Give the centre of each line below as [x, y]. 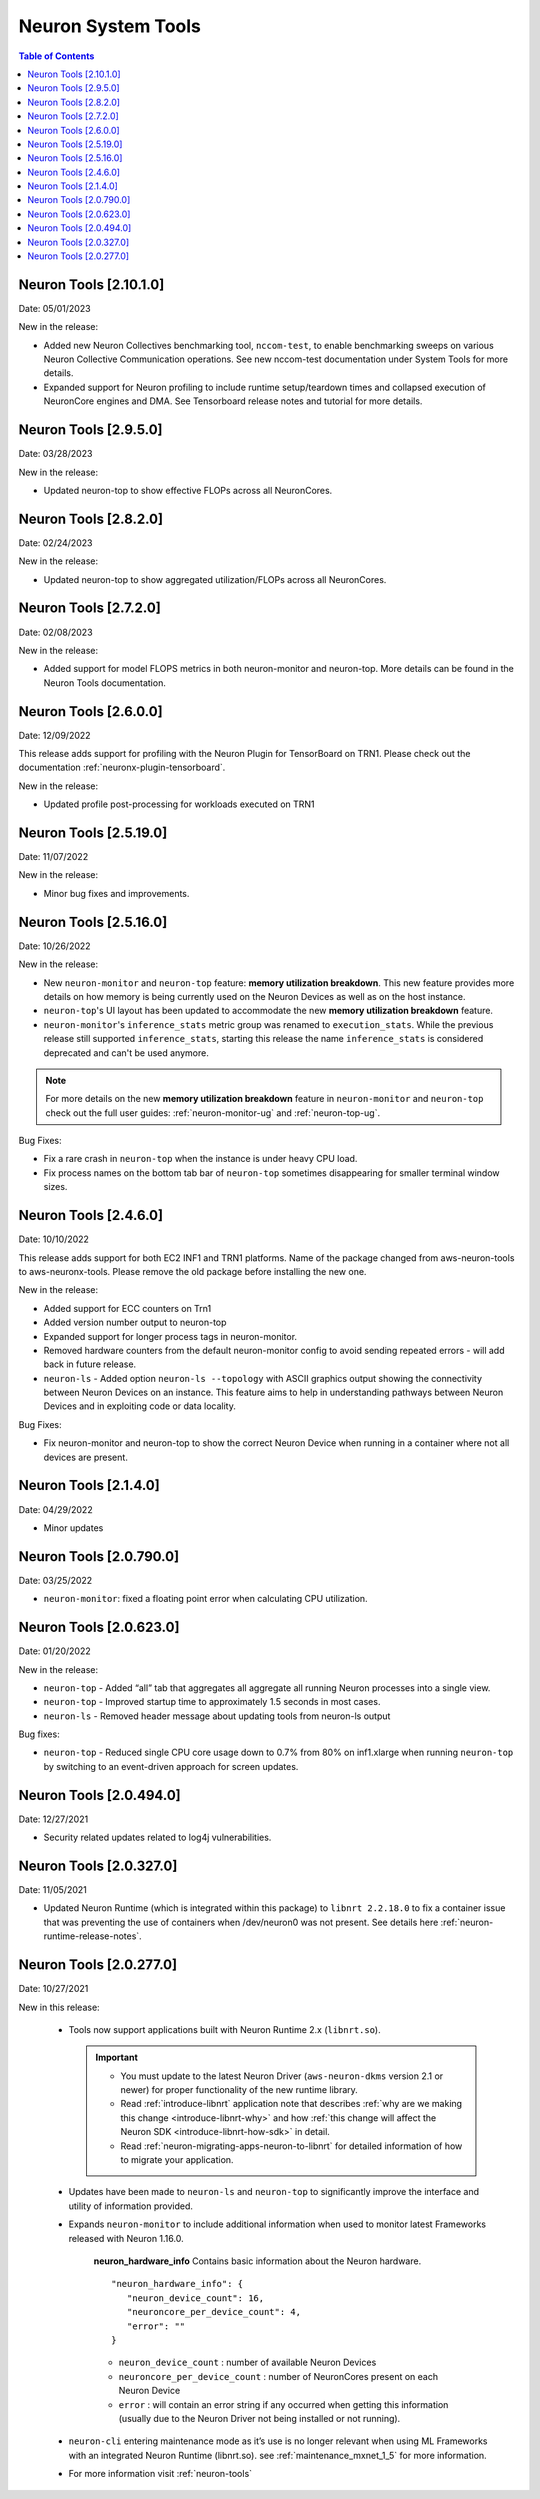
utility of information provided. [131, 2206]
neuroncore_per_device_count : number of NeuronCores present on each [278, 2376]
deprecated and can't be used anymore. [126, 1052]
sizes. [55, 1187]
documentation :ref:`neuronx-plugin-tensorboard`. [122, 767]
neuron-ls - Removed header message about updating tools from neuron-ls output [217, 1716]
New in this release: [59, 2007]
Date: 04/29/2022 [56, 1509]
